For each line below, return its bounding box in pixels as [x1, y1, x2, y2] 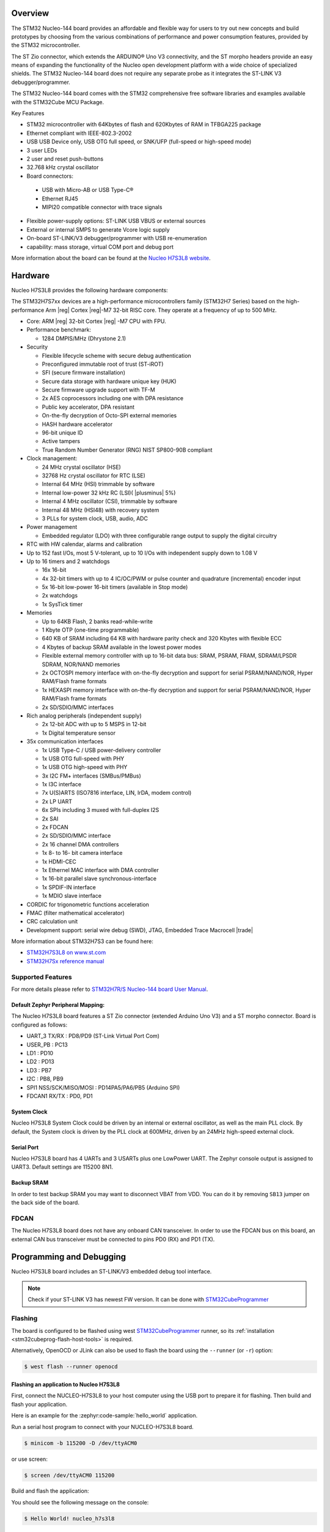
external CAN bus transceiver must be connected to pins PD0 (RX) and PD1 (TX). [11, 1235, 215, 1243]
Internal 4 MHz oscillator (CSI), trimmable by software [42, 498, 178, 505]
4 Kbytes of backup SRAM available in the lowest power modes [42, 643, 202, 651]
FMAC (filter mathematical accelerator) [26, 909, 125, 916]
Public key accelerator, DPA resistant [42, 403, 134, 411]
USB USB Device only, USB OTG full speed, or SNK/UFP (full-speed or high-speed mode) [26, 138, 252, 145]
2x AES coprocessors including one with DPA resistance [42, 395, 183, 402]
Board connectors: [26, 172, 73, 180]
